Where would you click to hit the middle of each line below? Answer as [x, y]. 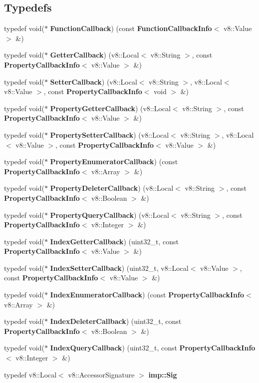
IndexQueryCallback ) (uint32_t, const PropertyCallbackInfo [153, 348]
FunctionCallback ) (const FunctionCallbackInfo [131, 28]
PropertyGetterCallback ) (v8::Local [110, 108]
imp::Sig [163, 374]
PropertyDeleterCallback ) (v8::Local [112, 188]
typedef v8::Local [30, 374]
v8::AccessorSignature [101, 374]
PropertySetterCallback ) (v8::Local [110, 134]
